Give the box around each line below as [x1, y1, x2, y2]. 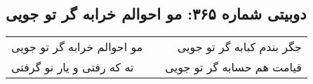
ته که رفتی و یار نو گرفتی [11, 59, 134, 76]
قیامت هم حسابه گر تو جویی [165, 59, 302, 76]
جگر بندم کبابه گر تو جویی [177, 38, 302, 55]
